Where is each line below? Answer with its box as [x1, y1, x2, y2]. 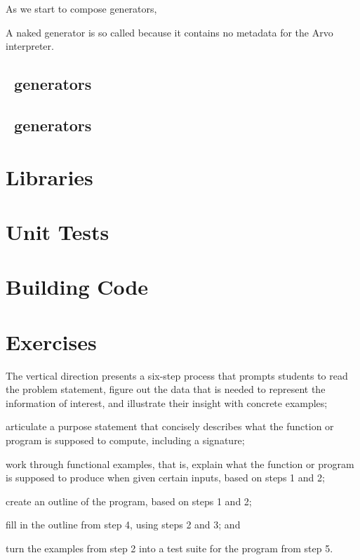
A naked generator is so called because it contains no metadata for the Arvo [6, 25, 333, 39]
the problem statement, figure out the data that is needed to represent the [6, 382, 326, 396]
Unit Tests [6, 217, 109, 246]
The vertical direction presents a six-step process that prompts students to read [6, 368, 348, 382]
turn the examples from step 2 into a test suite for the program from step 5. [6, 540, 333, 555]
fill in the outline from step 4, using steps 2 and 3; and [6, 517, 241, 532]
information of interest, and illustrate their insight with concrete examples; [6, 395, 328, 410]
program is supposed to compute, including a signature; [6, 432, 245, 447]
